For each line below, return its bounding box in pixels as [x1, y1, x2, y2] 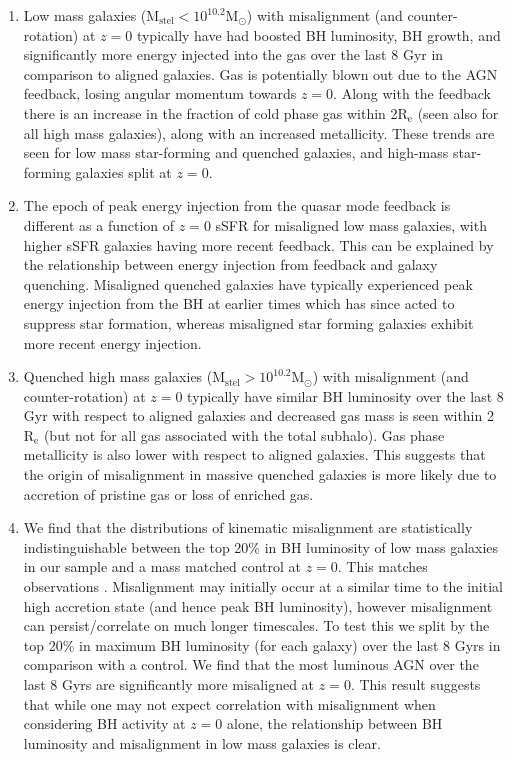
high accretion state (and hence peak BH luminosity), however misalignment [23, 595, 493, 616]
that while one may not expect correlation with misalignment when [23, 693, 436, 714]
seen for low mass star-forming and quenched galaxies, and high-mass [23, 142, 449, 163]
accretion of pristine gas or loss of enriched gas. [23, 483, 314, 504]
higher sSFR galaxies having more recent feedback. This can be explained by [23, 234, 494, 255]
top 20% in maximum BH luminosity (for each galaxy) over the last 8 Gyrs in [23, 634, 501, 655]
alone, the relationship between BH [227, 713, 443, 734]
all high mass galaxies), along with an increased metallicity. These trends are [23, 122, 495, 143]
